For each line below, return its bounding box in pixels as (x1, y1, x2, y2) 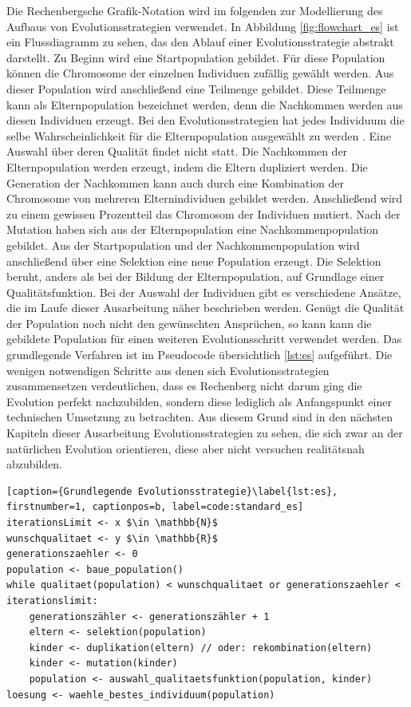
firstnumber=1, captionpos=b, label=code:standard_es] (6, 501, 304, 513)
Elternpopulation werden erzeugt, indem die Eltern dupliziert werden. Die (6, 158, 368, 175)
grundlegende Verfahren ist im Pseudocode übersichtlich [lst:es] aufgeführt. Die (6, 346, 393, 363)
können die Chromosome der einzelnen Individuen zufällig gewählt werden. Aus (6, 65, 394, 81)
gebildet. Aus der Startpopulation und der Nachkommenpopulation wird (6, 236, 360, 253)
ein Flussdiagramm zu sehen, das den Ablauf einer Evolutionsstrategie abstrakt (6, 34, 394, 50)
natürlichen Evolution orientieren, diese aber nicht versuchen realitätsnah (6, 440, 365, 456)
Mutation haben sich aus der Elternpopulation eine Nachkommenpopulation (6, 221, 379, 238)
